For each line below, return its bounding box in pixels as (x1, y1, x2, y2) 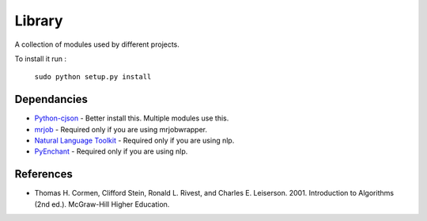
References (14, 167, 73, 181)
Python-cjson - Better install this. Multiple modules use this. (34, 113, 229, 123)
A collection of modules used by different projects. (14, 40, 179, 49)
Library (14, 12, 63, 29)
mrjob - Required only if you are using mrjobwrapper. (34, 124, 208, 134)
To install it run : (14, 54, 67, 63)
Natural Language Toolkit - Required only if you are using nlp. (34, 135, 235, 146)
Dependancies (14, 93, 89, 106)
